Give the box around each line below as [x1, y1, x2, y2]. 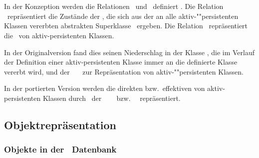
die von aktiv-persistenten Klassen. [4, 30, 114, 40]
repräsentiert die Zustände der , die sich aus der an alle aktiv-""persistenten [7, 10, 239, 21]
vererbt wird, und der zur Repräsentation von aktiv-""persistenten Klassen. [4, 66, 244, 77]
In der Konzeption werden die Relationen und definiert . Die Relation [4, 1, 224, 11]
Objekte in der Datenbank [4, 143, 117, 156]
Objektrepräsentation [4, 117, 116, 132]
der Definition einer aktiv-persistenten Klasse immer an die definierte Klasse [4, 57, 238, 67]
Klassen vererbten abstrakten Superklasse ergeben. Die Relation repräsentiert [4, 20, 248, 31]
